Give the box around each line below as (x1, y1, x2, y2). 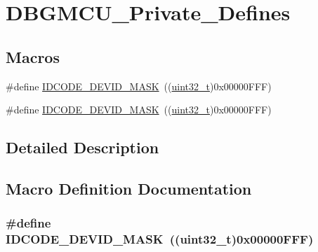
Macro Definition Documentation (6, 177, 252, 199)
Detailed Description (6, 136, 159, 158)
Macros (6, 45, 60, 67)
